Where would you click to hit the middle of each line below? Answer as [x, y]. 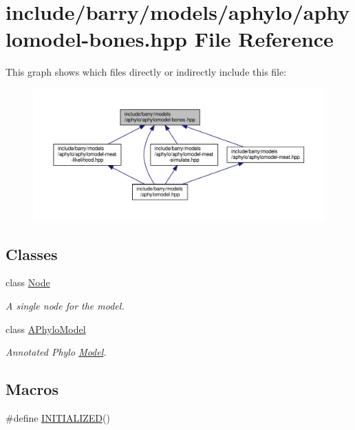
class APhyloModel [46, 329]
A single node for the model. [65, 305]
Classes [32, 254]
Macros [32, 389]
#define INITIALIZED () [58, 417]
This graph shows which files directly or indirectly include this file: [146, 72]
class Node [28, 282]
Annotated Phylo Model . [56, 352]
